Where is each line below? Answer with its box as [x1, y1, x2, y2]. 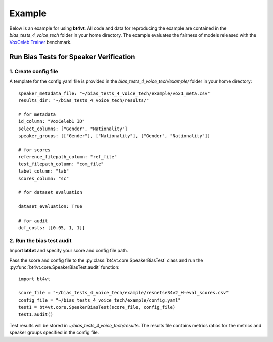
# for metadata [18, 112, 56, 117]
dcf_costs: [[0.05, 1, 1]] [18, 225, 85, 231]
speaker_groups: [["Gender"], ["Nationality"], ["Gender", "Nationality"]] [18, 133, 210, 139]
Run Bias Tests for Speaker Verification [9, 53, 135, 61]
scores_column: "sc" [18, 175, 69, 181]
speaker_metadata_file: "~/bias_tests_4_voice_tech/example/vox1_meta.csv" [18, 90, 210, 96]
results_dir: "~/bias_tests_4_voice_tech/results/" [18, 98, 149, 103]
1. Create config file [9, 68, 58, 75]
